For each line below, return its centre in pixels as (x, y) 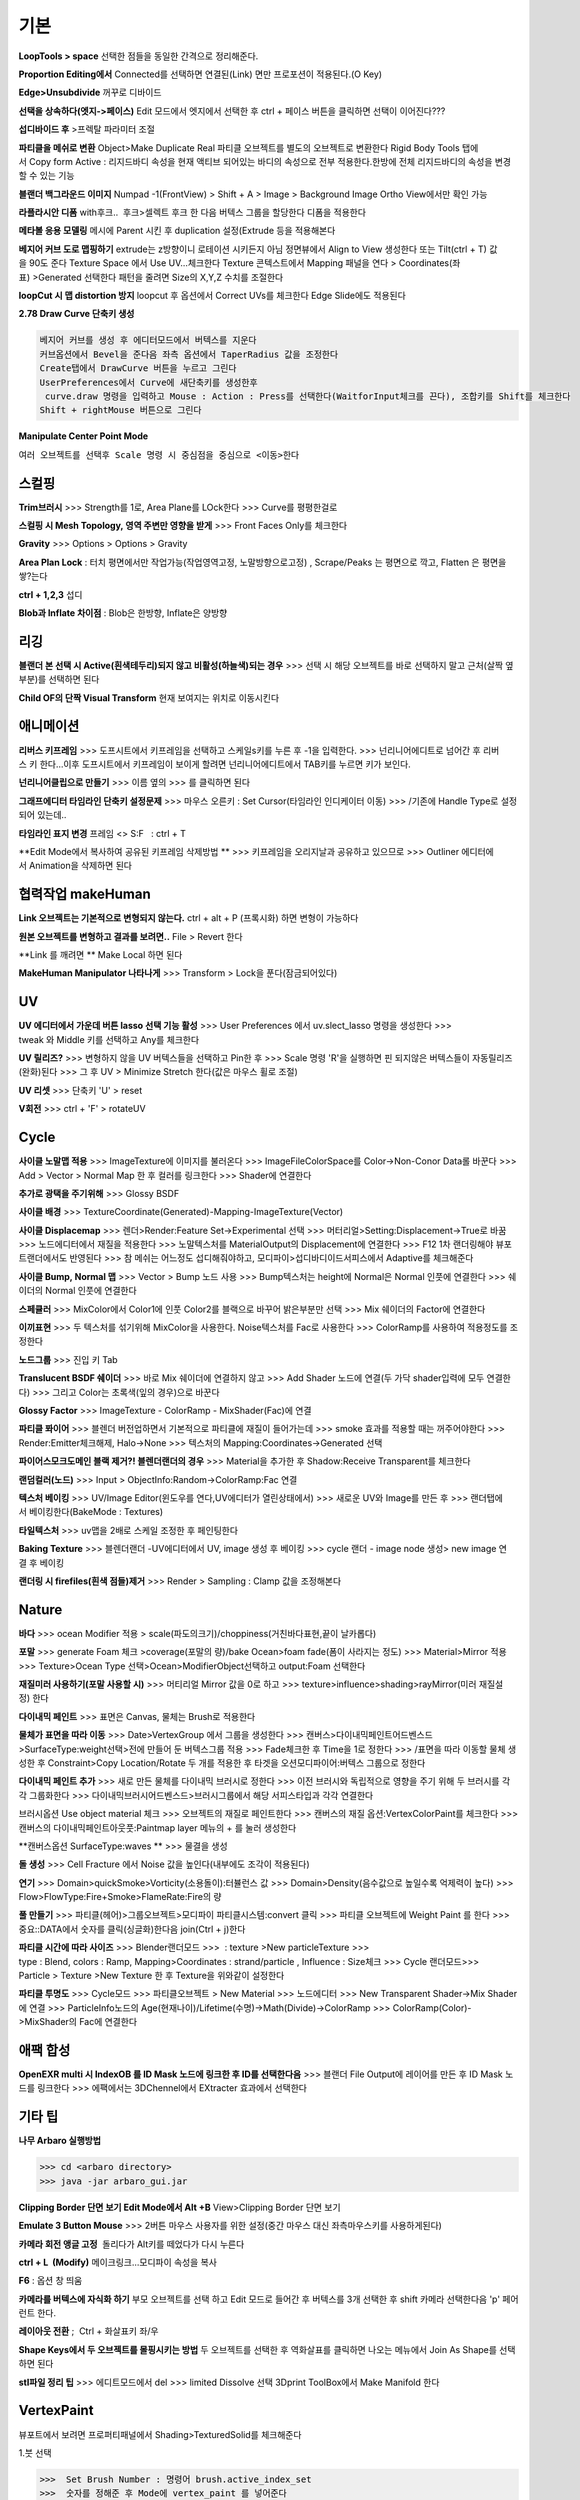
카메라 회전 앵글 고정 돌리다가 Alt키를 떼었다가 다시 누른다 (131, 2244)
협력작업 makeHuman (85, 894)
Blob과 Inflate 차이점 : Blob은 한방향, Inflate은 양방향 (123, 612)
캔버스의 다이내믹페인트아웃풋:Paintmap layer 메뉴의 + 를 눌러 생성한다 (157, 1827)
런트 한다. (37, 2313)
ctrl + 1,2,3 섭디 (50, 594)
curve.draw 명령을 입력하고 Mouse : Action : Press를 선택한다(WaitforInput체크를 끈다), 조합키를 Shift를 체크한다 (308, 396)
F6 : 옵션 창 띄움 (50, 2281)
